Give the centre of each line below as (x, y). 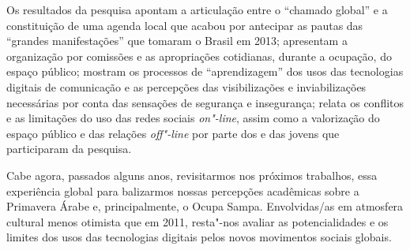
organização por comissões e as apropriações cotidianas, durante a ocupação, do (199, 56)
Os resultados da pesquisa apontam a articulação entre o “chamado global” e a (197, 9)
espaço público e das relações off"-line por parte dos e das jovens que (173, 133)
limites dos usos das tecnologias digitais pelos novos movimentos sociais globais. (199, 237)
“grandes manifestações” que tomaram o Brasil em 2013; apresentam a (177, 41)
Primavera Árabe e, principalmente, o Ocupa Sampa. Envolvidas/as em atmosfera (205, 206)
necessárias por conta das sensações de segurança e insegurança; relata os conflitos (205, 102)
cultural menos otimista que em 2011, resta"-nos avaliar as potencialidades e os (197, 221)
